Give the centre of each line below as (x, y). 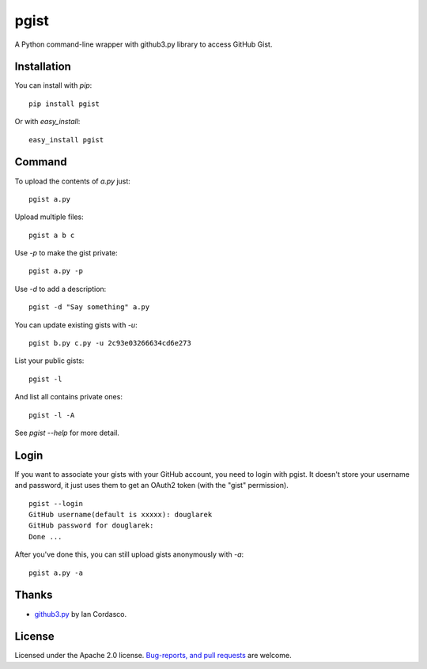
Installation (43, 67)
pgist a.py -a (56, 573)
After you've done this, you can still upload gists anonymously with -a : (129, 554)
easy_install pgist (66, 140)
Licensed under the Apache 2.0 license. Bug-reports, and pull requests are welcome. (153, 656)
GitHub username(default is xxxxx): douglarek (121, 515)
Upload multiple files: (49, 217)
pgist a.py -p (56, 271)
